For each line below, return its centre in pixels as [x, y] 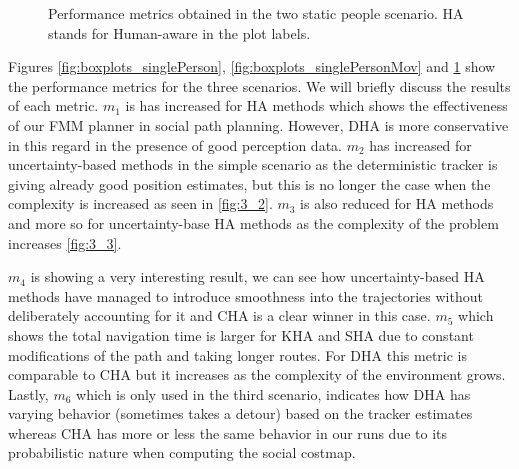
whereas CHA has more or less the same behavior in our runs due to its [227, 432]
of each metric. [53, 105]
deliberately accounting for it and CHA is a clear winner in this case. [219, 315]
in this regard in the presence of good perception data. [175, 144]
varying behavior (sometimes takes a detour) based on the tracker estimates [240, 413]
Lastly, [28, 393]
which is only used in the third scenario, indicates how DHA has [273, 393]
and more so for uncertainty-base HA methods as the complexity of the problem [253, 222]
